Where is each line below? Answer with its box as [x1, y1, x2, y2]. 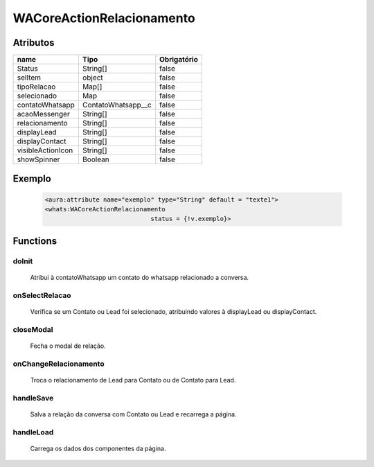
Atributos [12, 37, 55, 49]
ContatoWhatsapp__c [82, 100, 152, 110]
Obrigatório [159, 55, 199, 64]
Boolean [82, 155, 110, 164]
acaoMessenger [17, 109, 71, 119]
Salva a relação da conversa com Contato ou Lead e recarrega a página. [30, 409, 237, 418]
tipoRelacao [17, 82, 56, 91]
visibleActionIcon [17, 146, 73, 155]
